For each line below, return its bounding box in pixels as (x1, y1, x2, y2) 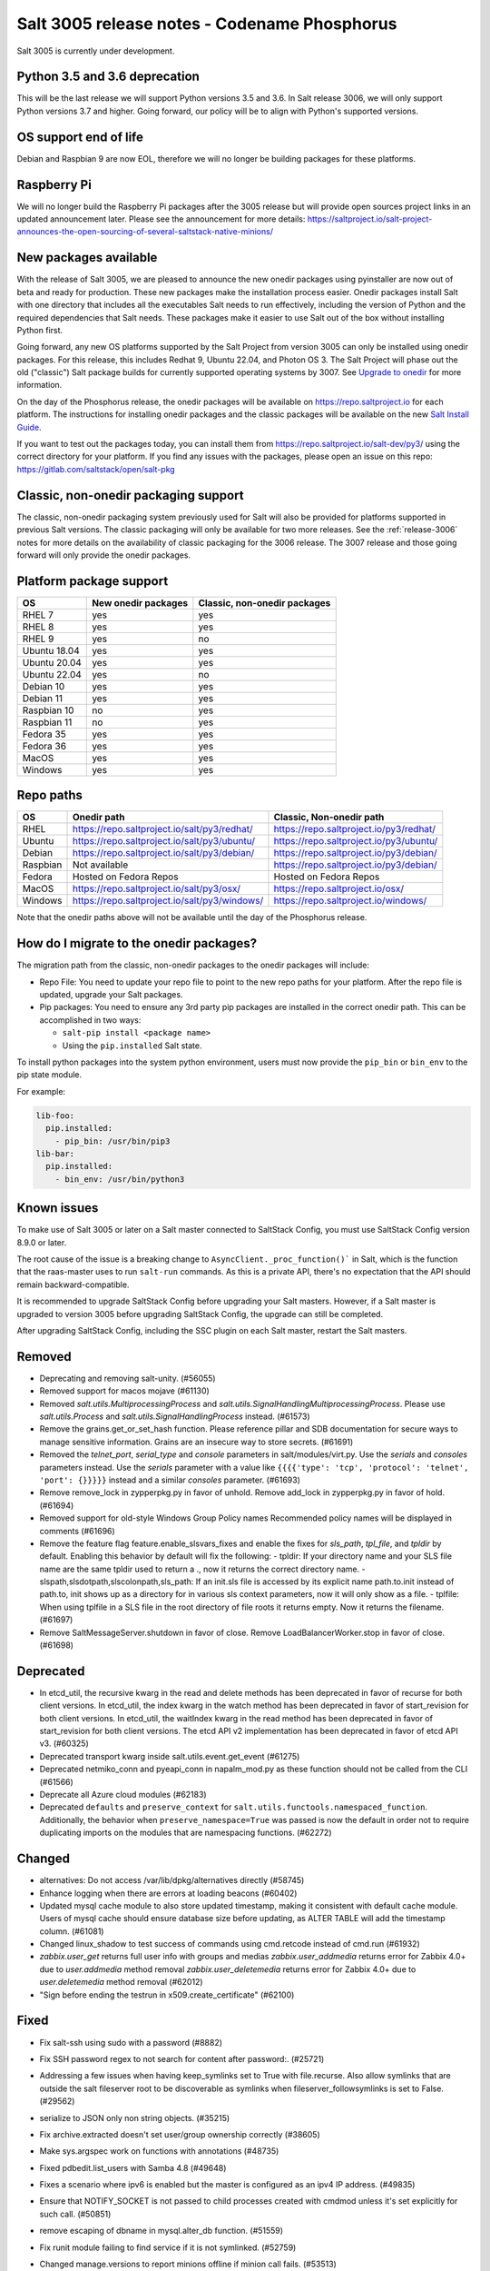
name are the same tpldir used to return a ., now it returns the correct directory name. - (39, 1563, 367, 1574)
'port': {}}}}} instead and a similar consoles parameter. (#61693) (39, 1474, 301, 1485)
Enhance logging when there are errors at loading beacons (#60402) (39, 1888, 298, 1899)
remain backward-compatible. (16, 1279, 130, 1290)
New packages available (16, 250, 158, 265)
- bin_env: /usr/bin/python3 (54, 1174, 185, 1185)
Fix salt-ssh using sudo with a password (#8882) (39, 2037, 222, 2048)
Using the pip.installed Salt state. (62, 1040, 202, 1051)
